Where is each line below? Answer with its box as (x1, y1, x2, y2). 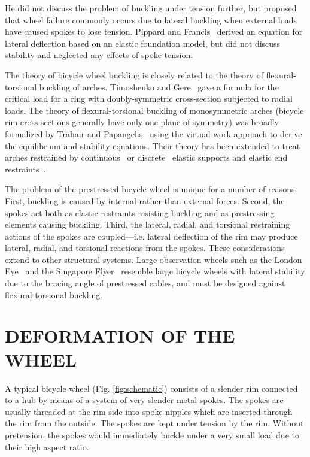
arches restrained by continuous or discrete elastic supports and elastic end (5, 151, 288, 164)
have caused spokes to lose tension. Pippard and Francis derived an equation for (5, 25, 303, 38)
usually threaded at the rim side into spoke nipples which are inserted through (5, 405, 293, 417)
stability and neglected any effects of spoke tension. (5, 49, 193, 61)
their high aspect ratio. (5, 440, 89, 453)
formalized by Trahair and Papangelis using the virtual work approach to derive (5, 127, 302, 140)
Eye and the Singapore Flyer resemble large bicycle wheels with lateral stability (5, 265, 305, 277)
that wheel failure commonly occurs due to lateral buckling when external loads (5, 13, 297, 26)
